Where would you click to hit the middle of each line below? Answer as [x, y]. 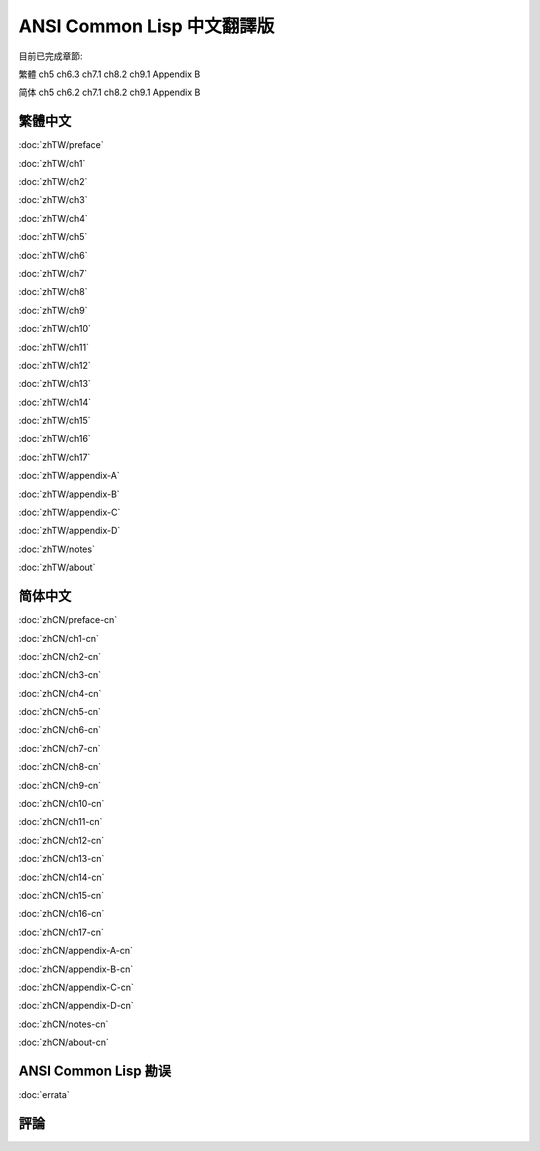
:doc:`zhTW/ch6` [53, 255]
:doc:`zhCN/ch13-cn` [61, 859]
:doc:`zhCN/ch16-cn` [61, 914]
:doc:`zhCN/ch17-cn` [61, 932]
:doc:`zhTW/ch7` [53, 273]
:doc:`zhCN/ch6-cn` [60, 730]
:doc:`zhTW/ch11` [54, 347]
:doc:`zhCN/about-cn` [64, 1042]
